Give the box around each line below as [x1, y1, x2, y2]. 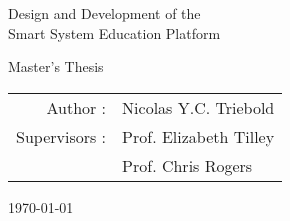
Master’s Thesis [8, 56, 104, 77]
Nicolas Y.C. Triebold [122, 95, 275, 119]
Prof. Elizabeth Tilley [122, 124, 275, 148]
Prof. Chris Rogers [122, 153, 253, 177]
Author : [46, 95, 107, 119]
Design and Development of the [8, 3, 201, 23]
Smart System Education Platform [8, 22, 221, 43]
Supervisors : [16, 124, 107, 148]
